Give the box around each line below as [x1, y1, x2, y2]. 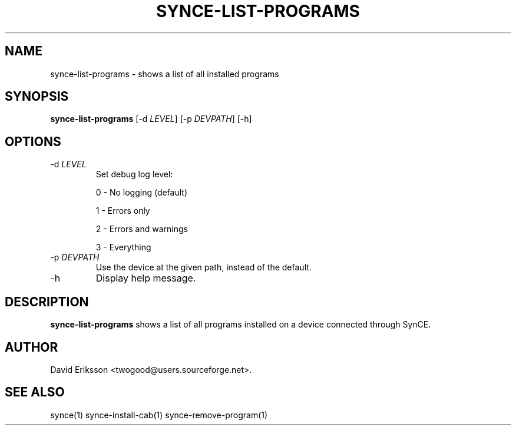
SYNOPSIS [5, 89, 69, 104]
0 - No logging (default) [95, 187, 188, 198]
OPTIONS [5, 134, 61, 149]
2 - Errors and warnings [95, 224, 188, 234]
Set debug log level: [95, 169, 173, 180]
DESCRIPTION [5, 294, 89, 309]
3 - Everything [95, 242, 151, 253]
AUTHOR [5, 339, 58, 355]
